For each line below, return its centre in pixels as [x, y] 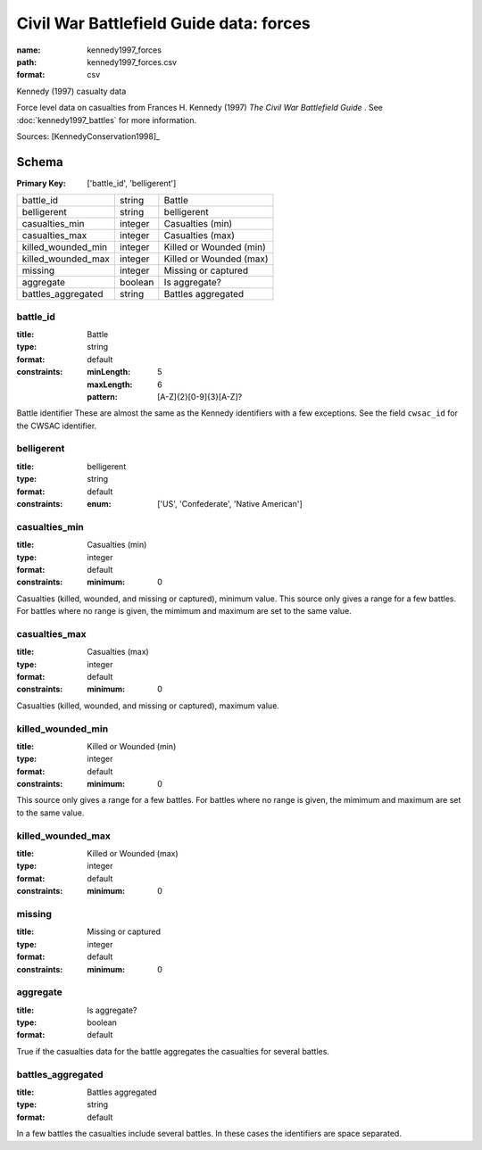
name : [29, 50]
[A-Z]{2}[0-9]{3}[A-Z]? [200, 396]
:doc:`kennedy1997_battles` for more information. [107, 120]
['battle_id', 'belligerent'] [132, 183]
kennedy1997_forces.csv [132, 62]
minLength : [109, 372]
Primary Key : [41, 183]
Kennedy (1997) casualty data [71, 91]
